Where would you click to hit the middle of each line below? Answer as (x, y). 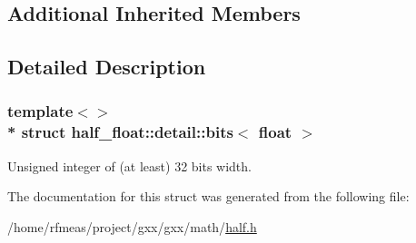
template (40, 111)
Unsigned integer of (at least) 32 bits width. (129, 165)
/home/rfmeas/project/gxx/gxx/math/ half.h (132, 226)
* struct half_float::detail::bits (120, 132)
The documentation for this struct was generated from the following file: (208, 196)
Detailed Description (107, 67)
